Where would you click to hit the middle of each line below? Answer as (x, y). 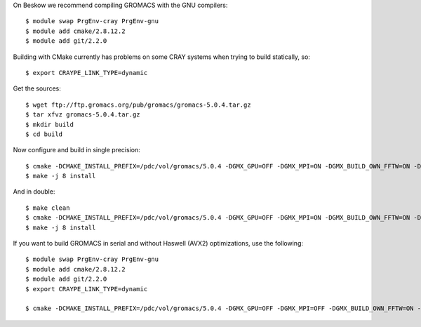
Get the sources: (37, 88)
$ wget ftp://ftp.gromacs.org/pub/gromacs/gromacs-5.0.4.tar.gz (139, 105)
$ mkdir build (49, 124)
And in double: (34, 192)
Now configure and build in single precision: (76, 150)
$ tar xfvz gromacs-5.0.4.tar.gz (83, 115)
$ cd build (44, 134)
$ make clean (48, 208)
